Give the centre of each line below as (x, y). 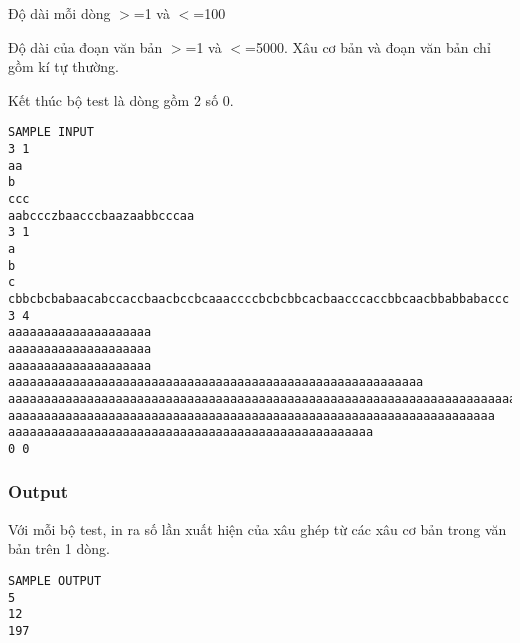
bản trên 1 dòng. (59, 548)
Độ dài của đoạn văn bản (85, 46)
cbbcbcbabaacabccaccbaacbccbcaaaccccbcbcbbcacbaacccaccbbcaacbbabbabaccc (259, 298)
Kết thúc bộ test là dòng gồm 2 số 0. (121, 99)
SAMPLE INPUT (51, 132)
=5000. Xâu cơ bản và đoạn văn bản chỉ (368, 46)
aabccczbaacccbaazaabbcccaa (101, 215)
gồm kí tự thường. (63, 66)
